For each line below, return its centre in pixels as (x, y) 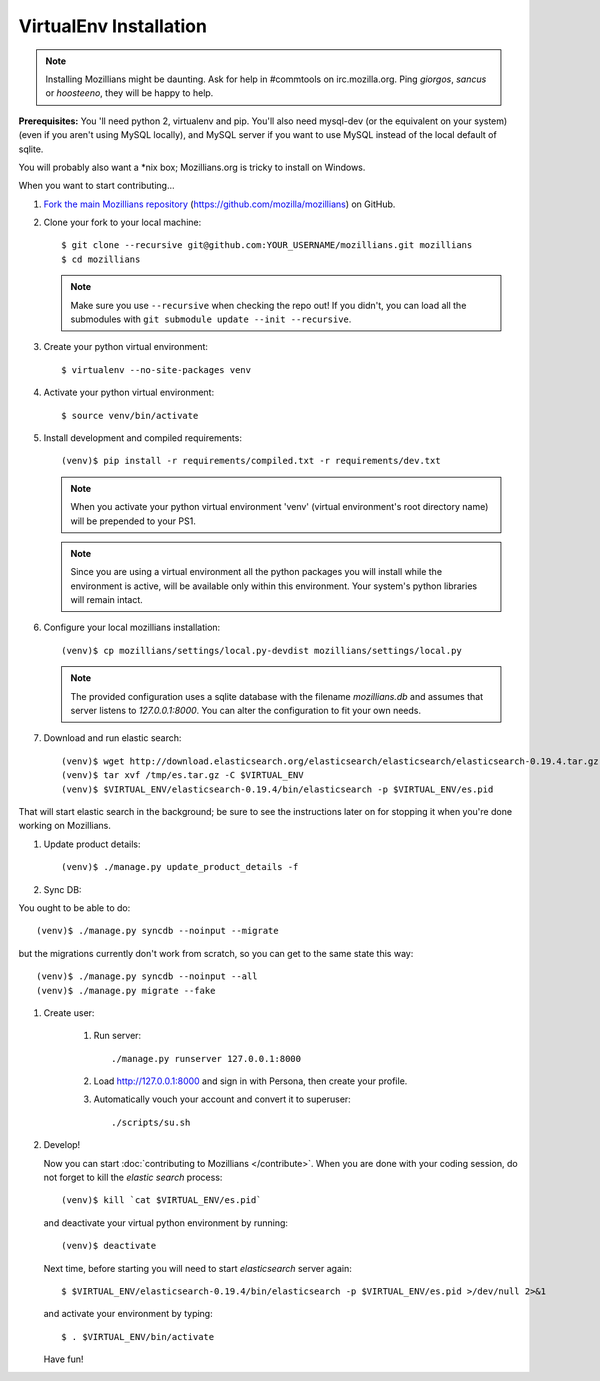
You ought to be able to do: (74, 907)
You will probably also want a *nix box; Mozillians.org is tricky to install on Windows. (192, 167)
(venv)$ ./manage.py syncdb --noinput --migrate (157, 931)
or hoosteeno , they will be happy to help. (129, 93)
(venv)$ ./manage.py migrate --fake (126, 990)
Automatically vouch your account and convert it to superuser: (222, 1099)
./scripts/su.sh (151, 1122)
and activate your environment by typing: (128, 1314)
